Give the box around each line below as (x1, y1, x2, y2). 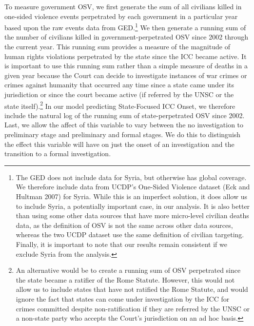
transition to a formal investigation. (4, 148, 111, 159)
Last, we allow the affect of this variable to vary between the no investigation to (4, 120, 244, 130)
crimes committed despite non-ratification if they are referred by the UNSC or (16, 303, 250, 313)
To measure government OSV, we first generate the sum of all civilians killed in (4, 1, 242, 11)
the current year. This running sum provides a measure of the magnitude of (4, 41, 230, 52)
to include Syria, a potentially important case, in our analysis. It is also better (16, 201, 250, 211)
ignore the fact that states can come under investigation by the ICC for (16, 293, 230, 304)
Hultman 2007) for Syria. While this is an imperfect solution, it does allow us (16, 191, 247, 201)
